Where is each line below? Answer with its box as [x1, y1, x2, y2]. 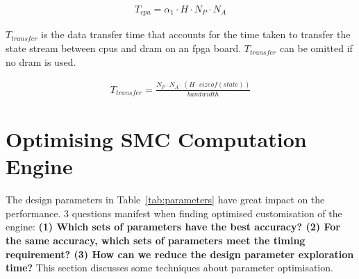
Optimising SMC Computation [6, 125, 307, 153]
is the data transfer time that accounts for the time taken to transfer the [41, 27, 351, 42]
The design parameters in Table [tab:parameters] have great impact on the [6, 192, 325, 207]
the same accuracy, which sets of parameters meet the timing [6, 233, 306, 248]
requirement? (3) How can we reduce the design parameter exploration [6, 246, 354, 261]
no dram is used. [6, 54, 76, 69]
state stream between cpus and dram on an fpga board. [6, 41, 242, 56]
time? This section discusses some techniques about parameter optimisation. [6, 260, 333, 275]
